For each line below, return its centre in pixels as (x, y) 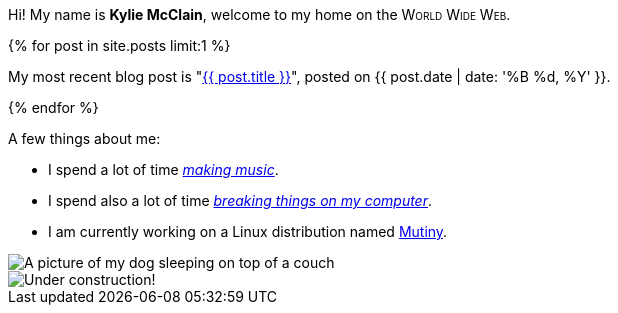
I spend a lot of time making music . (163, 169)
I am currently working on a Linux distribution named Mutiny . (248, 231)
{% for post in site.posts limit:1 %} (119, 45)
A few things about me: (84, 138)
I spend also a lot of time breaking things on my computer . (240, 200)
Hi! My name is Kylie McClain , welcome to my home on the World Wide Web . (259, 14)
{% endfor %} (53, 107)
